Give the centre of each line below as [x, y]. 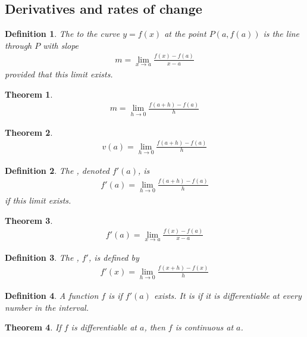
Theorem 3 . [29, 220]
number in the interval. [47, 307]
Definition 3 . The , [42, 257]
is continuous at [204, 327]
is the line [281, 34]
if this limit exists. [38, 200]
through [18, 45]
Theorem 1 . [29, 94]
